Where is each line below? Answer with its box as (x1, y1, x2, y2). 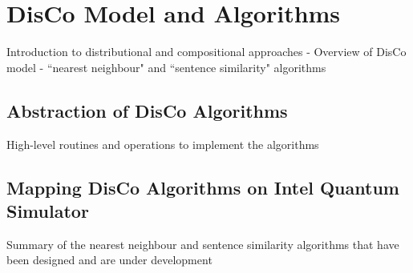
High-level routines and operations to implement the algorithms (6, 135, 319, 152)
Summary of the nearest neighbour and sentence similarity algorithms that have (6, 235, 399, 252)
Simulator (6, 198, 89, 223)
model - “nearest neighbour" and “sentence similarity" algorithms (6, 58, 326, 75)
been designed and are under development (6, 251, 213, 268)
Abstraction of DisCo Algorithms (6, 98, 288, 122)
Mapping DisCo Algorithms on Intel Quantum (6, 175, 399, 199)
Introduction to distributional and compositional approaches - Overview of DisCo (6, 43, 407, 60)
